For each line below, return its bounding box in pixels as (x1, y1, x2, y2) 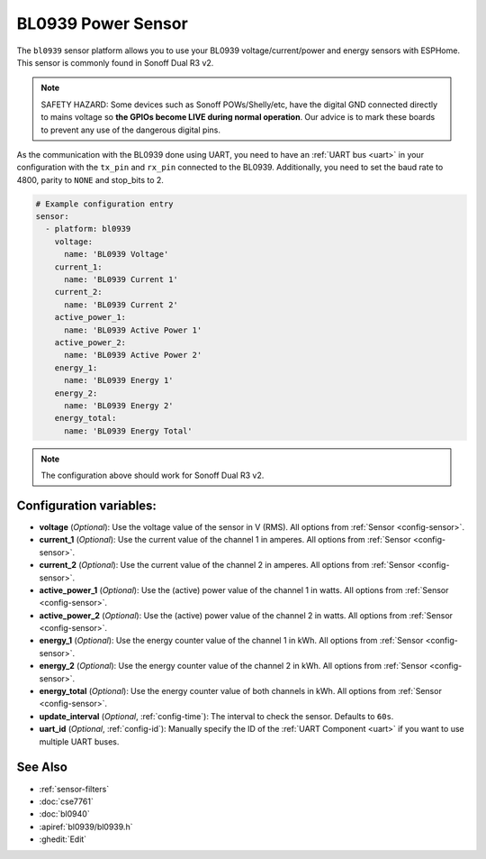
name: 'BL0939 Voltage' (64, 249, 169, 260)
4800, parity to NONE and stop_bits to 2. (16, 174, 164, 185)
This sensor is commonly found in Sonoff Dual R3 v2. (16, 57, 214, 68)
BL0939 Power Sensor (16, 14, 188, 33)
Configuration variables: (16, 498, 157, 513)
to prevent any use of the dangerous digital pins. (40, 124, 220, 135)
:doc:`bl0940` (39, 809, 90, 819)
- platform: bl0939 (45, 224, 131, 234)
